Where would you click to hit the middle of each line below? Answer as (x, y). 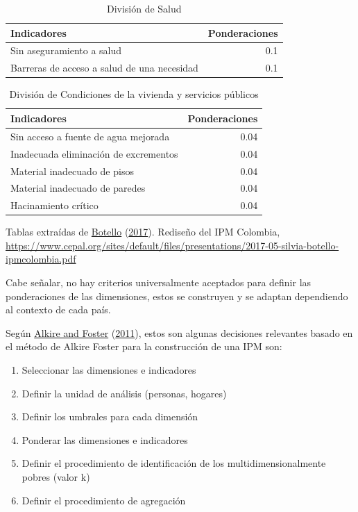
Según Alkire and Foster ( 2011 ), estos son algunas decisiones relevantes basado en (179, 332)
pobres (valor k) (56, 477)
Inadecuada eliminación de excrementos (94, 153)
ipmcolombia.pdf (41, 259)
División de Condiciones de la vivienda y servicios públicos (134, 94)
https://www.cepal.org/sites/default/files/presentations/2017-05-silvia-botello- (172, 245)
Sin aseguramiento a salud (66, 50)
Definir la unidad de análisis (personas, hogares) (124, 393)
